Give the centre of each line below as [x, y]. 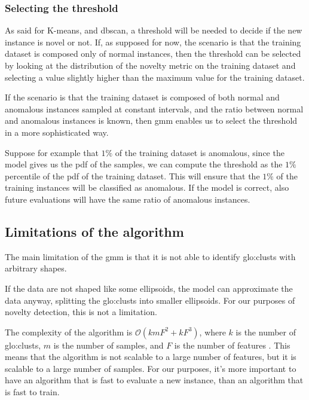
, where [212, 332]
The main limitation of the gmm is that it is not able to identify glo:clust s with [150, 256]
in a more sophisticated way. [57, 132]
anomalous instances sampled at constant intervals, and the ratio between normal [154, 109]
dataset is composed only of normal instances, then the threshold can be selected [153, 54]
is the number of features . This [232, 345]
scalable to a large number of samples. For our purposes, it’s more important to [151, 368]
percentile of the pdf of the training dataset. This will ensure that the [132, 175]
